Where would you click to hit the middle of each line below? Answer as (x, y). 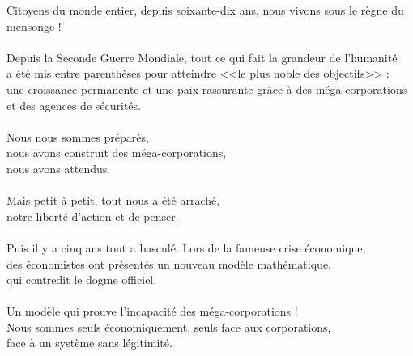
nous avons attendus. (59, 168)
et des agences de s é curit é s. (74, 105)
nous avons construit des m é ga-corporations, (117, 153)
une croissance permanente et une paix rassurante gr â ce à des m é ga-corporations (207, 89)
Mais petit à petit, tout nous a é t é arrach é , (113, 200)
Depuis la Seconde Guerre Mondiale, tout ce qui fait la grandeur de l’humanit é (202, 57)
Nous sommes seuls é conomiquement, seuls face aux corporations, (169, 326)
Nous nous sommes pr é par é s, (78, 136)
